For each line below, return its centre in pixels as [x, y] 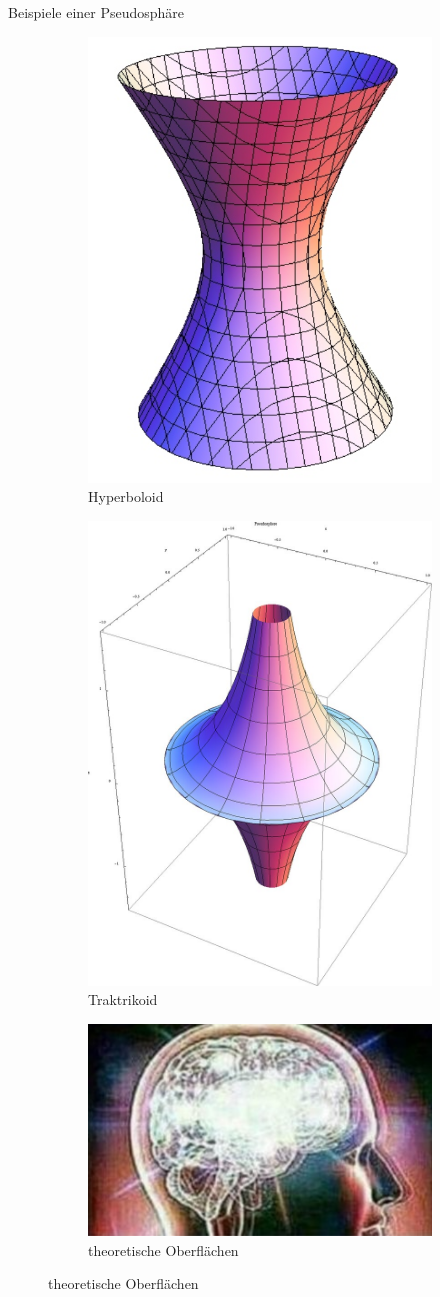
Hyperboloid [126, 496]
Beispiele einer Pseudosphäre [96, 12]
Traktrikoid [123, 999]
